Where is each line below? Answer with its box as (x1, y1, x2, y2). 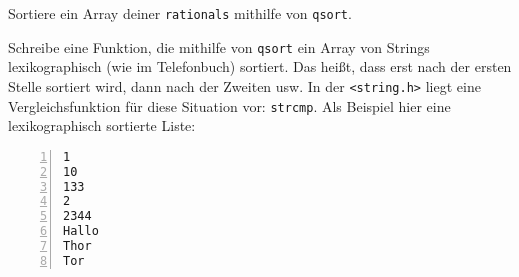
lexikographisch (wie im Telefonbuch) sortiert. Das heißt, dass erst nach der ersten (8, 56, 512, 77)
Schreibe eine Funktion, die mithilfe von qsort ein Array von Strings (8, 36, 430, 57)
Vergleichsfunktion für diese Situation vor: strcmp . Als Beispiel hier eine (8, 95, 451, 116)
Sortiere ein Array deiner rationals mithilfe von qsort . (8, 3, 352, 23)
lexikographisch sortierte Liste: (8, 115, 196, 136)
